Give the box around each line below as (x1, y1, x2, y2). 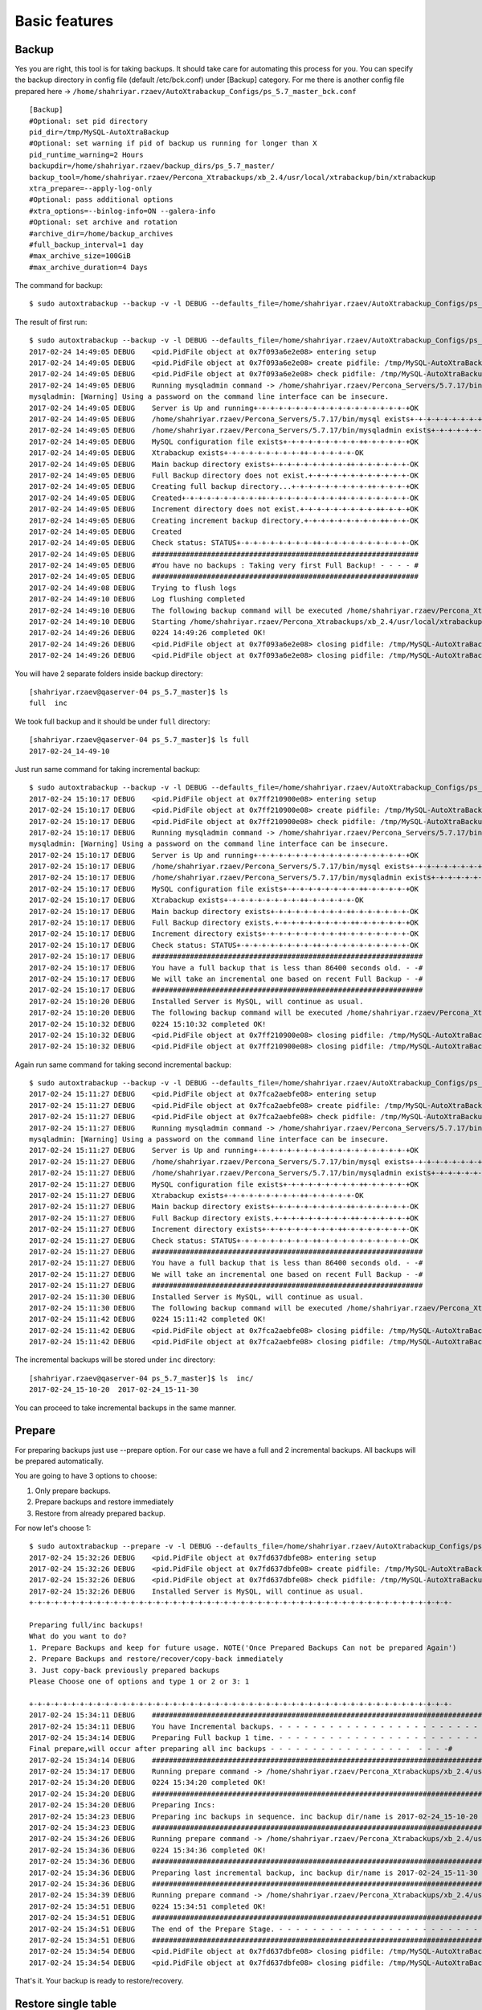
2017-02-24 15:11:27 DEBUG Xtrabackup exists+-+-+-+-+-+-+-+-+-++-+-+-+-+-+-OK (29, 1191, 364, 1200)
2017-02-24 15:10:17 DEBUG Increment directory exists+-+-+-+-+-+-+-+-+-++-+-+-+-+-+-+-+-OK (29, 929, 419, 938)
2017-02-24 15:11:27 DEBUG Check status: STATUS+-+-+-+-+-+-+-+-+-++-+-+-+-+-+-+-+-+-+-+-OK (29, 1236, 419, 1245)
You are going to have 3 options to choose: (14, 1471, 157, 1481)
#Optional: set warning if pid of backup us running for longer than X (29, 139, 317, 148)
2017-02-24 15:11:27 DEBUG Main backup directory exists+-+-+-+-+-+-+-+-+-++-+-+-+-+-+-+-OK (29, 1202, 419, 1212)
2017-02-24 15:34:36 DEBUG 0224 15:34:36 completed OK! (29, 1845, 267, 1855)
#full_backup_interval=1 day (29, 240, 144, 249)
